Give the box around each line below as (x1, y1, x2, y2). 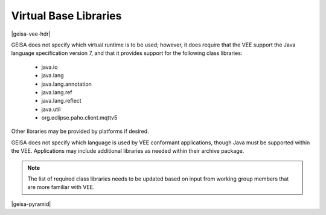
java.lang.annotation (41, 80, 92, 88)
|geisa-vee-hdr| (11, 30, 51, 37)
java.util (41, 106, 61, 113)
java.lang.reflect (41, 97, 81, 104)
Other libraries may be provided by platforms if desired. (11, 127, 149, 135)
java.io (41, 63, 58, 71)
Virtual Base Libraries (11, 9, 122, 22)
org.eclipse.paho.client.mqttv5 (41, 114, 118, 121)
